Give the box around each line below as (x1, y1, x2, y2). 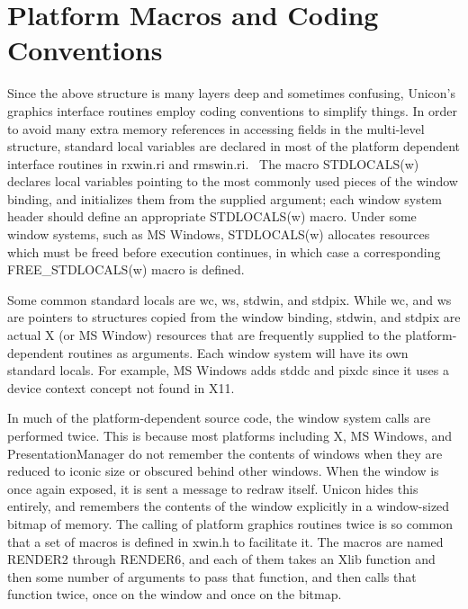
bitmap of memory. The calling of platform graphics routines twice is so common (7, 514, 454, 533)
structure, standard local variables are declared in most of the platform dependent (7, 137, 461, 156)
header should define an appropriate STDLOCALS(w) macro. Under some (7, 207, 417, 226)
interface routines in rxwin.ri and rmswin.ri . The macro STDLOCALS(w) (7, 154, 419, 173)
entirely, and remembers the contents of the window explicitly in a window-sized (7, 497, 450, 515)
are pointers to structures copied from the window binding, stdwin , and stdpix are (7, 308, 461, 327)
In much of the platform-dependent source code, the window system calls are (7, 408, 431, 427)
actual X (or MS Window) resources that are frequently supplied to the (7, 326, 401, 345)
